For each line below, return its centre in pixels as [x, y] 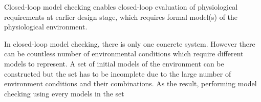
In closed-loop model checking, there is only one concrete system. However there [130, 43]
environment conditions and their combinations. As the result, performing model [130, 83]
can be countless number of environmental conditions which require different [124, 54]
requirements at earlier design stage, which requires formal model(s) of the [121, 16]
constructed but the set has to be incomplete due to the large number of [118, 73]
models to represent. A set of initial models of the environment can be [114, 63]
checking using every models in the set [64, 93]
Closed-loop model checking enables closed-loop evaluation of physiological [121, 7]
